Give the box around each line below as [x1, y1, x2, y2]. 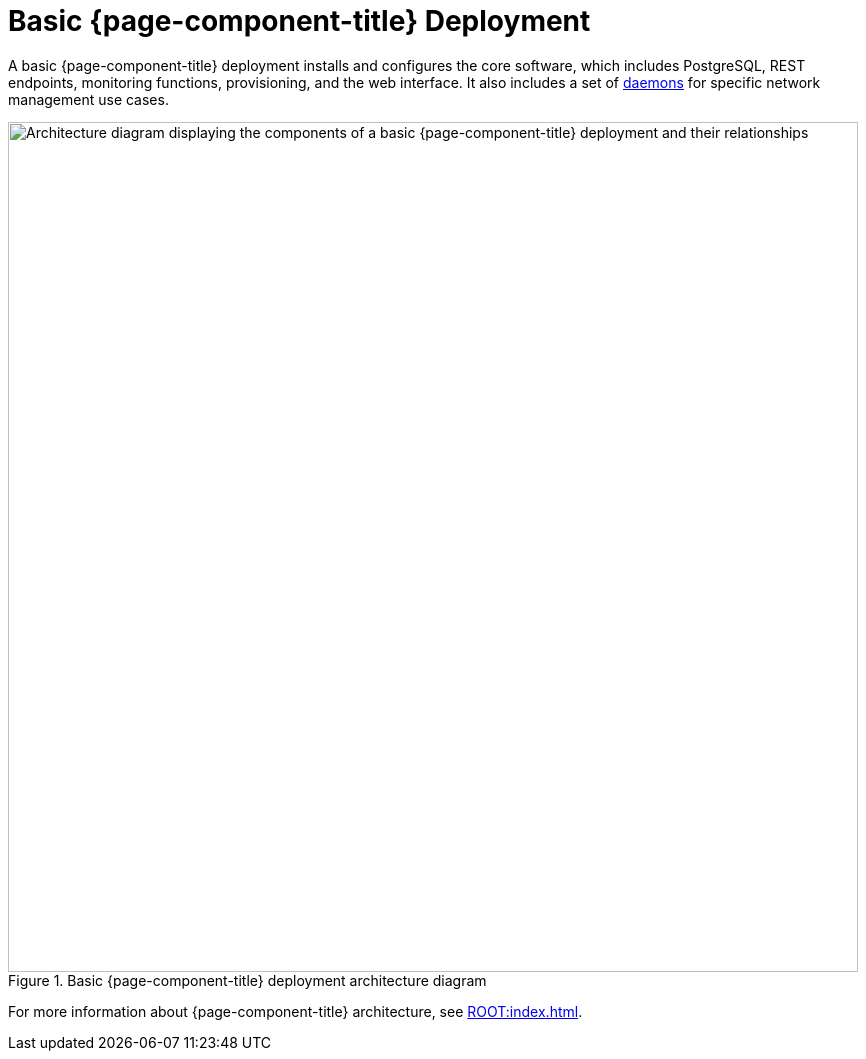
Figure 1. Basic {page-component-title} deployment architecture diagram [8, 971, 487, 989]
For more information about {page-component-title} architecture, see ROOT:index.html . [8, 1002, 583, 1020]
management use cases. [8, 90, 169, 108]
